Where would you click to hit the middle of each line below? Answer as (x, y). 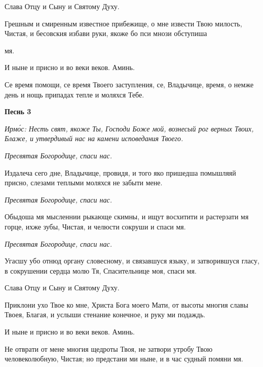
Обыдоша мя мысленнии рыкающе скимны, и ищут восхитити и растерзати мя (127, 216)
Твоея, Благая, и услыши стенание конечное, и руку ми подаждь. (105, 314)
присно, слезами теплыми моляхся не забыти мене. (84, 182)
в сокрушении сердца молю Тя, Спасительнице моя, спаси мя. (101, 270)
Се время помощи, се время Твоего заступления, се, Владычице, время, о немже (129, 84)
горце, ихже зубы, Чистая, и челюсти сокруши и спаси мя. (95, 226)
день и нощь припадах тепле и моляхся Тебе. (74, 94)
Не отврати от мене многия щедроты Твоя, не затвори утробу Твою (109, 348)
